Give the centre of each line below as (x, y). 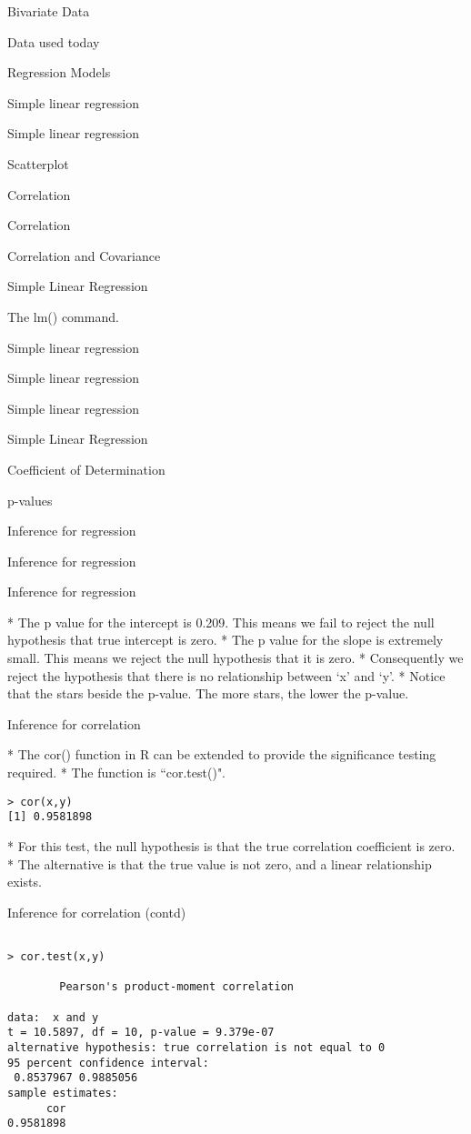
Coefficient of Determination (86, 469)
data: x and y (53, 1017)
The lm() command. (63, 316)
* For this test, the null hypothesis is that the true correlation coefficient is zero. (231, 845)
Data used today (54, 41)
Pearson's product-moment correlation (176, 987)
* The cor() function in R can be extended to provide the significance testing (222, 754)
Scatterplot (38, 163)
